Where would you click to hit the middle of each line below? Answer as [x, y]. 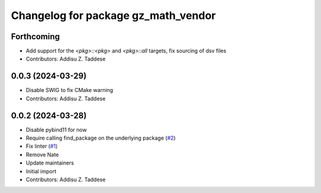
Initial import [41, 171]
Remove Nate [43, 154]
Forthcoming [35, 37]
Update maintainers [50, 163]
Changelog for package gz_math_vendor [114, 15]
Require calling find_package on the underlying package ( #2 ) [101, 138]
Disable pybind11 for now [56, 129]
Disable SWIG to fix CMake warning [70, 90]
